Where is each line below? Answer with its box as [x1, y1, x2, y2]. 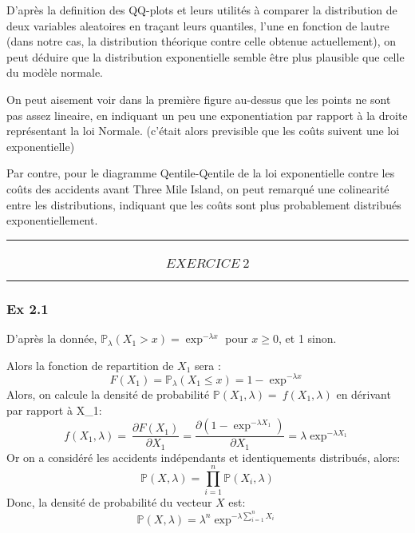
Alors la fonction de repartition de [6, 356, 174, 373]
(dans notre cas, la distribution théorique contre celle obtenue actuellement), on [6, 33, 397, 50]
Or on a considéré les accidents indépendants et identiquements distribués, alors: [6, 448, 401, 465]
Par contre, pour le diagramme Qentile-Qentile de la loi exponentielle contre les [6, 165, 395, 181]
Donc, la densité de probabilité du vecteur [6, 494, 212, 511]
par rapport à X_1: [6, 401, 102, 418]
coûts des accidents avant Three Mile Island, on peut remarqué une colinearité [6, 180, 389, 197]
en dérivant [336, 385, 391, 402]
